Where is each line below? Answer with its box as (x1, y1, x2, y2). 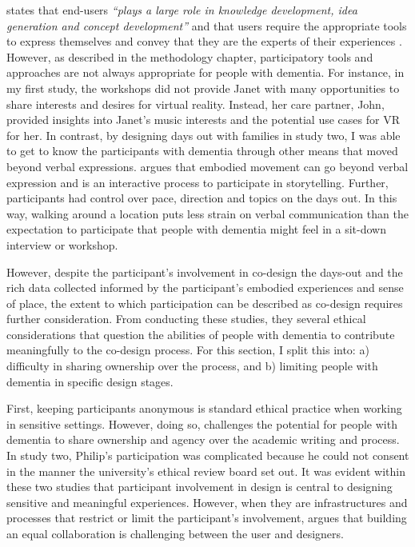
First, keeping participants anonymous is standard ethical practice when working (6, 400, 402, 417)
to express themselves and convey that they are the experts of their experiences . (6, 33, 402, 50)
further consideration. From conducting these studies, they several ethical (6, 310, 366, 327)
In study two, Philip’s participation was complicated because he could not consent (6, 447, 409, 464)
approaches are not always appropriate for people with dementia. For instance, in (6, 64, 405, 81)
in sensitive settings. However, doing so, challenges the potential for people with (6, 415, 397, 432)
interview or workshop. (6, 236, 118, 253)
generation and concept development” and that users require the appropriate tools (6, 17, 407, 34)
